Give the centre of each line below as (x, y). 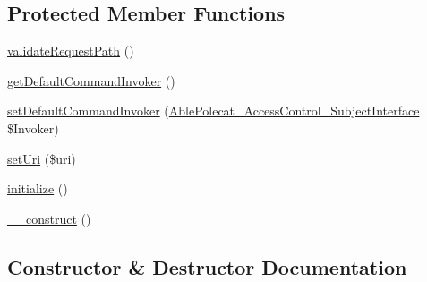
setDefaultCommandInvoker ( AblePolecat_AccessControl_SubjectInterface (213, 111)
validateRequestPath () (71, 51)
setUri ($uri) (42, 158)
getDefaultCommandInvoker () (91, 80)
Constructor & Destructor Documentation (207, 266)
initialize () (38, 188)
